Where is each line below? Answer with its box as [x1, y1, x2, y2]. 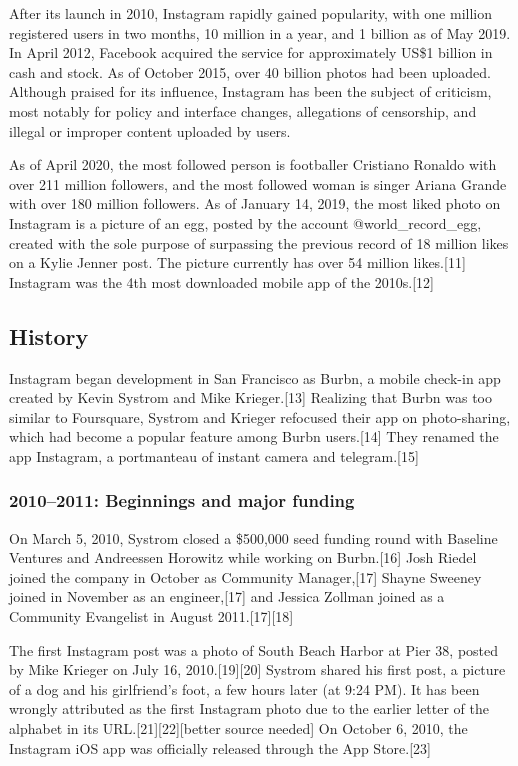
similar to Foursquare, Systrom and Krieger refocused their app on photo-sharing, [9, 406, 511, 427]
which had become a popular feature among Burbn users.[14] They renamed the [9, 426, 499, 447]
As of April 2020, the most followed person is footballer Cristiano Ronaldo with [9, 154, 497, 175]
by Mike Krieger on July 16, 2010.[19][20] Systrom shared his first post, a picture [9, 659, 506, 680]
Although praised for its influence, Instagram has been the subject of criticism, [9, 81, 492, 102]
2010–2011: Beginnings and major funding [9, 488, 355, 513]
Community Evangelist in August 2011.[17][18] [9, 606, 294, 627]
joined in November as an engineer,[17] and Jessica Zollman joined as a [9, 586, 445, 607]
